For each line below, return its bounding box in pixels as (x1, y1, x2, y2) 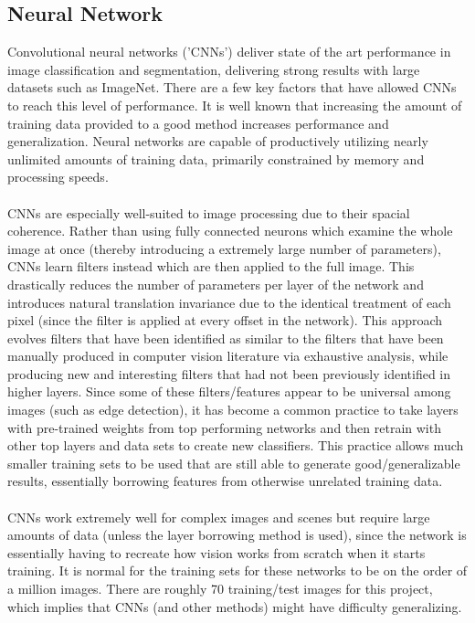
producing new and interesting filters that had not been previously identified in (7, 364, 451, 383)
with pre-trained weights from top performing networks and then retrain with (7, 417, 441, 437)
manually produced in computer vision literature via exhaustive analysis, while (7, 346, 449, 365)
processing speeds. (7, 167, 109, 186)
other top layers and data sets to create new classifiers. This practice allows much (7, 436, 464, 455)
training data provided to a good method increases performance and (7, 113, 389, 132)
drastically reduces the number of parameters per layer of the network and (7, 274, 424, 293)
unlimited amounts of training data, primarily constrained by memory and (7, 149, 425, 168)
